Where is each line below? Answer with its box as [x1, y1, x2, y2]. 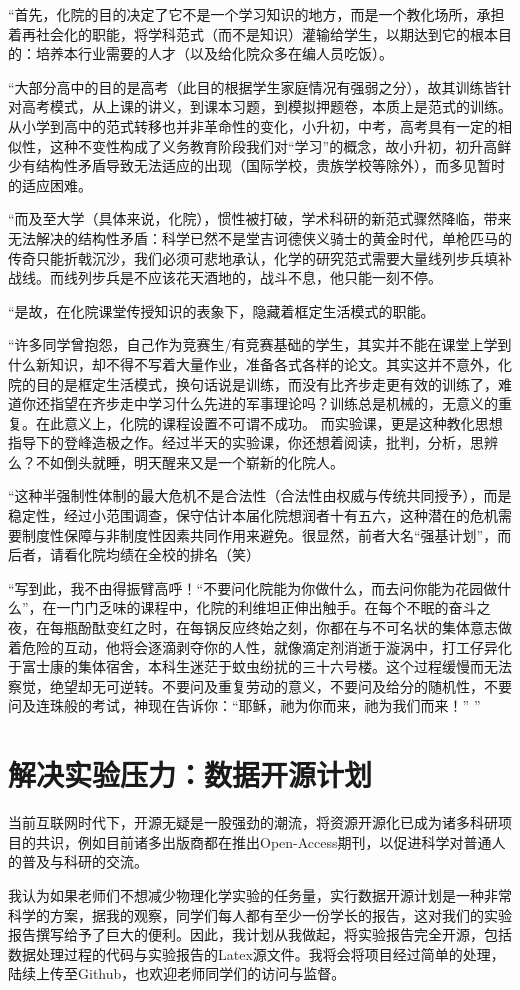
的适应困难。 [8, 174, 92, 195]
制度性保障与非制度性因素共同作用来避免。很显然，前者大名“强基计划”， [21, 524, 498, 545]
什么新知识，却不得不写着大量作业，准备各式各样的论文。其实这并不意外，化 [8, 353, 512, 374]
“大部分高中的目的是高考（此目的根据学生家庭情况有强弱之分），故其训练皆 [8, 76, 498, 97]
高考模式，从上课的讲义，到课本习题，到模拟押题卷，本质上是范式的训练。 [21, 96, 512, 117]
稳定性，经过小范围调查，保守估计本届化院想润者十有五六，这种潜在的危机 [8, 505, 498, 526]
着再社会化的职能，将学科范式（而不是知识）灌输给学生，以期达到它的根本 [8, 23, 498, 44]
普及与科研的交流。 [21, 851, 148, 872]
